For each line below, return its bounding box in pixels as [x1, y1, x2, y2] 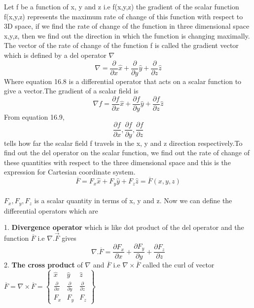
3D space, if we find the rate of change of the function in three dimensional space [4, 21, 250, 31]
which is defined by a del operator [4, 49, 107, 60]
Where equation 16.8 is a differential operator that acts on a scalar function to [4, 76, 242, 86]
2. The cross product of [4, 260, 83, 270]
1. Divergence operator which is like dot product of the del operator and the [4, 222, 244, 232]
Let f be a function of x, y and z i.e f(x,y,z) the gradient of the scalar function [4, 1, 239, 11]
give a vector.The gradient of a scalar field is [4, 86, 139, 96]
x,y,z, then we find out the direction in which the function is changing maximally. [4, 30, 250, 41]
